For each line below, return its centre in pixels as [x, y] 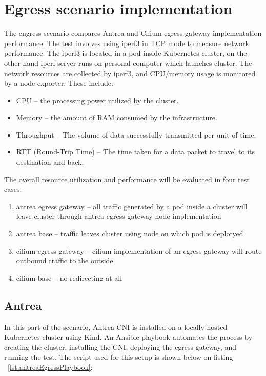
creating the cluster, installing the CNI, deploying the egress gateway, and [120, 347]
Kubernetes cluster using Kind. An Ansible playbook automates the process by [128, 337]
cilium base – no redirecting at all [69, 278]
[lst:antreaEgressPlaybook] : [50, 367]
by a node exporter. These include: [59, 83]
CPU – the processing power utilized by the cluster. [97, 100]
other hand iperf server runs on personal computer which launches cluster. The [128, 63]
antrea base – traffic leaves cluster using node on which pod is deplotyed [130, 234]
